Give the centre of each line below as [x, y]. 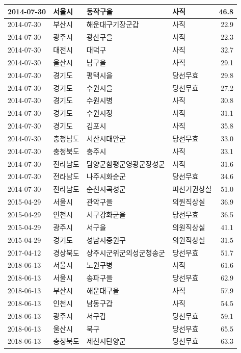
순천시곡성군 [106, 189]
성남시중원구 [106, 239]
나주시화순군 [106, 176]
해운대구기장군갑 [113, 24]
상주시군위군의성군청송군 [126, 252]
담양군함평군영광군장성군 [126, 163]
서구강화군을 [106, 214]
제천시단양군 [106, 341]
